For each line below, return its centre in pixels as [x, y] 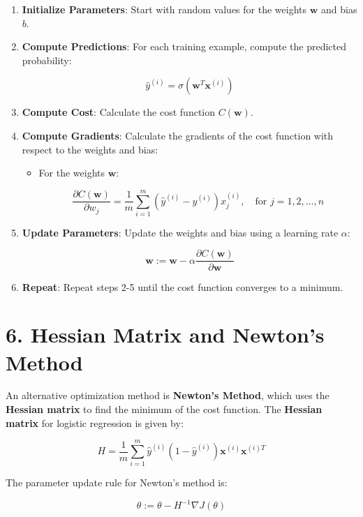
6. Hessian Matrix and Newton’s [165, 335]
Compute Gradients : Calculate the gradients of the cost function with [178, 135]
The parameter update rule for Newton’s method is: [117, 482]
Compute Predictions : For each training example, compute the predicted [184, 46]
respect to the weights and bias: [90, 149]
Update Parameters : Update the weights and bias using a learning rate [180, 232]
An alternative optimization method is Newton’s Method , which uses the [168, 395]
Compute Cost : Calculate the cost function [119, 112]
